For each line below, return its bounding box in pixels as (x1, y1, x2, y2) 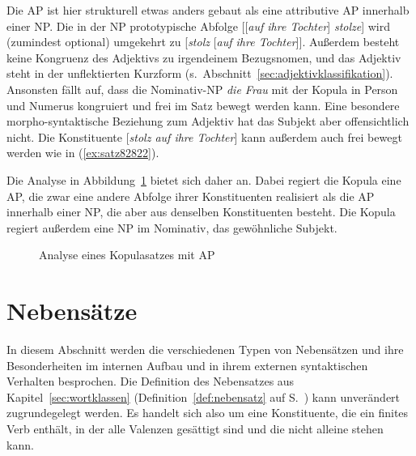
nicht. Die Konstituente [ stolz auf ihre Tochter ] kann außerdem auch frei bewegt (6, 128, 402, 145)
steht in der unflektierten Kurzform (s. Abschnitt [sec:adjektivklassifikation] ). (6, 65, 393, 82)
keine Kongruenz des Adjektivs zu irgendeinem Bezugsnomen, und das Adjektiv (6, 49, 401, 66)
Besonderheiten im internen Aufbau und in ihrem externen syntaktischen (6, 356, 368, 373)
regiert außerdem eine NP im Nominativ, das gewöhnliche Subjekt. (6, 219, 337, 236)
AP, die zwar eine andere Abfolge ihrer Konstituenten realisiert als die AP (6, 187, 375, 204)
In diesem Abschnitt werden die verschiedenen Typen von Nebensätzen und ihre (6, 341, 404, 358)
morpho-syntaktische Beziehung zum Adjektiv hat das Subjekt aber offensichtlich (6, 113, 410, 130)
